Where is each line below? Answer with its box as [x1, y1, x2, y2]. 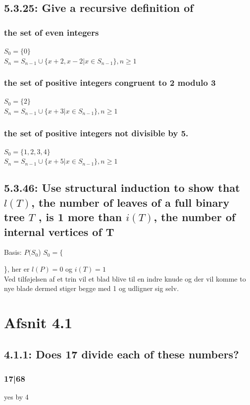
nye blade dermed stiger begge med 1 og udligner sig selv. [4, 283, 179, 293]
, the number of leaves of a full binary [31, 194, 230, 210]
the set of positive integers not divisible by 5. [4, 126, 189, 139]
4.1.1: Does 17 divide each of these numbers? [4, 346, 239, 361]
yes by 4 [4, 392, 29, 402]
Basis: [4, 247, 22, 257]
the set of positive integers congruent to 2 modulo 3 [4, 76, 216, 89]
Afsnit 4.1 [4, 312, 73, 332]
